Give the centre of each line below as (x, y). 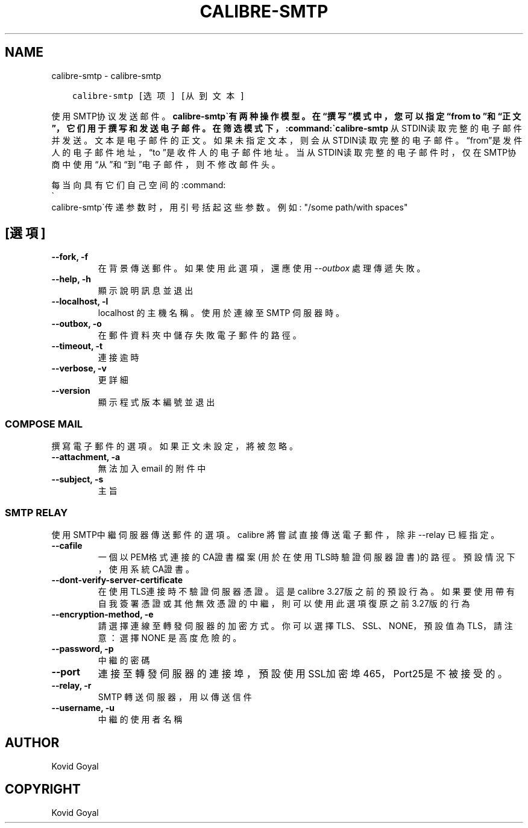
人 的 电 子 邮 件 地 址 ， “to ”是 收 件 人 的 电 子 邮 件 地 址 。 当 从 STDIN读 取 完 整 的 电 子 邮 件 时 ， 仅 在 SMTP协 (284, 152)
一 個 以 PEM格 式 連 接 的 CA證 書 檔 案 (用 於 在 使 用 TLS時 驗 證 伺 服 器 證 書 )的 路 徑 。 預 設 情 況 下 (306, 557)
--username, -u (83, 707)
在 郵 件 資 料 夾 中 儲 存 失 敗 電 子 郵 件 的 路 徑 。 (200, 335)
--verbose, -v (79, 368)
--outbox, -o (77, 324)
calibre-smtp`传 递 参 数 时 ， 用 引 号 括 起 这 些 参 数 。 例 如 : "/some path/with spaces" (230, 207)
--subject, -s (77, 479)
